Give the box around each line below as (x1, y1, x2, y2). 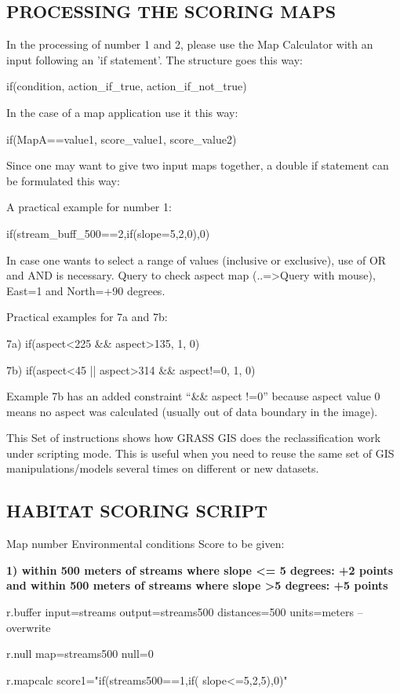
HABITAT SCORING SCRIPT (6, 499, 268, 523)
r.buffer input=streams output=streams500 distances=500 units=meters (6, 604, 354, 620)
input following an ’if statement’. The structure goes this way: (6, 51, 303, 68)
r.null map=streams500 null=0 (6, 645, 154, 662)
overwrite (6, 619, 51, 635)
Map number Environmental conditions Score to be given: (6, 535, 285, 552)
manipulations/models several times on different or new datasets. (6, 460, 319, 477)
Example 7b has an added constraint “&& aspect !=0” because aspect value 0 (6, 388, 380, 404)
